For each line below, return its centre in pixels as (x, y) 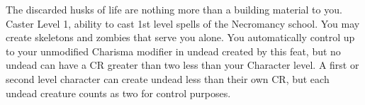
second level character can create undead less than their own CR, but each (168, 78)
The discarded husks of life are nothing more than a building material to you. (174, 9)
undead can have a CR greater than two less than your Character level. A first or (182, 65)
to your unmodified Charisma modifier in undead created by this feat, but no (173, 51)
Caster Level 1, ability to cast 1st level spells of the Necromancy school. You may (183, 23)
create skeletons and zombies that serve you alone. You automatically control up (180, 37)
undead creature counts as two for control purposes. (118, 93)
